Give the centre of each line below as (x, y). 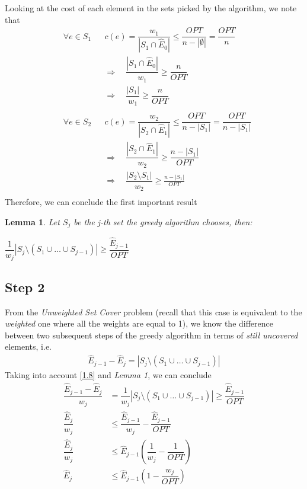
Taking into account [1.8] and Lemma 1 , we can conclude (108, 375)
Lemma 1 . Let (32, 221)
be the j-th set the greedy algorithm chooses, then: (163, 221)
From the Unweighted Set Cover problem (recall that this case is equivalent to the (153, 311)
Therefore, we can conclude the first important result (101, 202)
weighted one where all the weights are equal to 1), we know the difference (139, 323)
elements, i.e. (28, 346)
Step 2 (25, 287)
